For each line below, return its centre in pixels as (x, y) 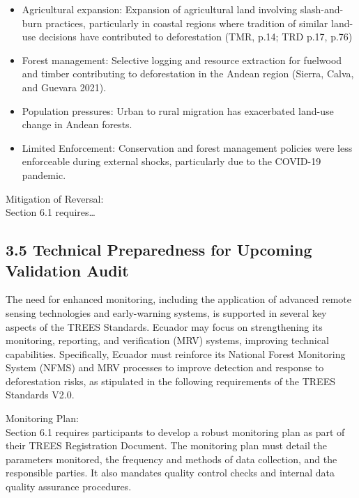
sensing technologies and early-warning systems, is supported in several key (166, 312)
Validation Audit (67, 270)
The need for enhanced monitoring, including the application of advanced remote (178, 299)
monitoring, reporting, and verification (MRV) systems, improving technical (167, 340)
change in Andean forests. (77, 124)
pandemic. (44, 174)
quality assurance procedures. (69, 487)
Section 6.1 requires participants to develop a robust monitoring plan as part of (175, 431)
